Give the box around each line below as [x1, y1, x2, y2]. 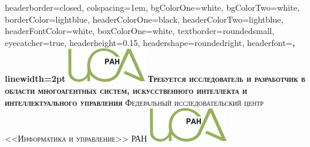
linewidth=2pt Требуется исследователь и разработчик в [5, 72, 305, 85]
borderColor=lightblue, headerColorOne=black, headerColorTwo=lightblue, [5, 13, 284, 25]
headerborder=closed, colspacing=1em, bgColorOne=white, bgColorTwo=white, [5, 1, 300, 13]
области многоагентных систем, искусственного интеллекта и [5, 84, 248, 96]
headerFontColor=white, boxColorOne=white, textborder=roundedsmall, [5, 24, 275, 37]
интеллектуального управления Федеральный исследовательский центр [5, 96, 264, 108]
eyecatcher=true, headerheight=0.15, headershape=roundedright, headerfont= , [5, 36, 295, 48]
